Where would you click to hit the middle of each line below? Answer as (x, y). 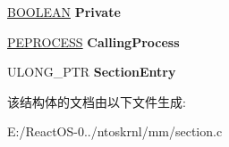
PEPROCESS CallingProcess (93, 41)
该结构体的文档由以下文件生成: (97, 101)
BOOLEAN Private (64, 12)
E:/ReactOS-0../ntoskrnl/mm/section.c (115, 131)
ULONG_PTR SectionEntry (92, 72)
